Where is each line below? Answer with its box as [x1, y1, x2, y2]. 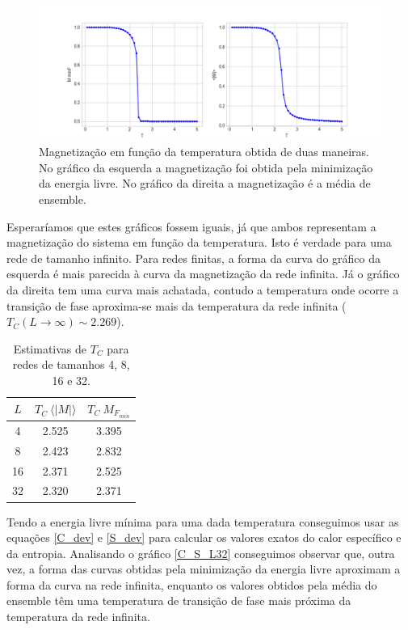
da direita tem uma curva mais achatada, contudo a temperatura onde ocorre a [6, 281, 399, 298]
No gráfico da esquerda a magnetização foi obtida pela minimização [39, 159, 373, 175]
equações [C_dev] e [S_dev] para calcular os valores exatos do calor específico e [6, 529, 402, 546]
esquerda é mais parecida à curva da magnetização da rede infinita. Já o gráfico [6, 265, 400, 282]
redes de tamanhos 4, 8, [12, 356, 130, 373]
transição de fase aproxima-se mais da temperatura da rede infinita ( [6, 297, 347, 314]
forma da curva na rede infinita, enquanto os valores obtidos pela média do [6, 576, 377, 593]
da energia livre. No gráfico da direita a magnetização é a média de [39, 175, 371, 192]
